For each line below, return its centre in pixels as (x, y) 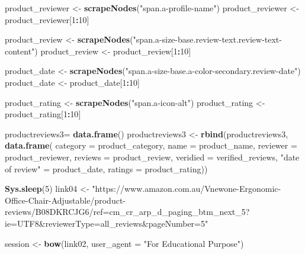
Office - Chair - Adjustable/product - (65, 200)
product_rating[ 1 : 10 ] (43, 114)
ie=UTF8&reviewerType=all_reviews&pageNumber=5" (107, 223)
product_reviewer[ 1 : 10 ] (47, 19)
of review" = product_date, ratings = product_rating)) (106, 168)
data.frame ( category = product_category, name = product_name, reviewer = (151, 145)
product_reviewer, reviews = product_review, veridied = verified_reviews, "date (152, 157)
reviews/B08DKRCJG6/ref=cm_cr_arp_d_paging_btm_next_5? (127, 212)
